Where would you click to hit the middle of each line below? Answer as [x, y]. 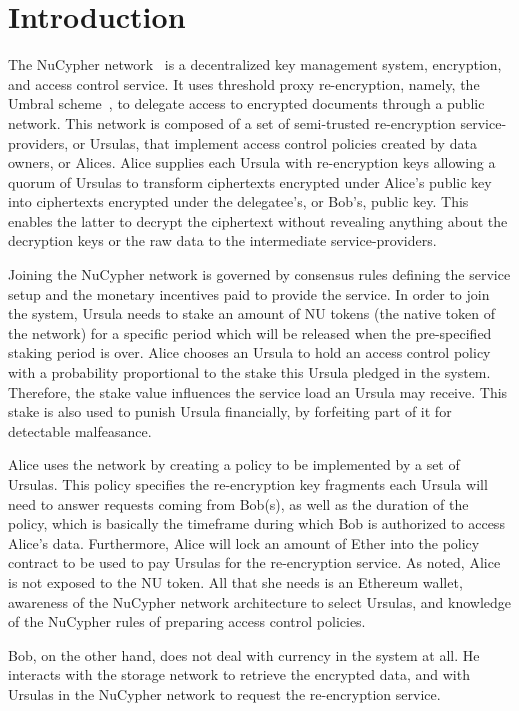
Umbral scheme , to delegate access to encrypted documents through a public [246, 103]
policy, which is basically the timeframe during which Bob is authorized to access [256, 523]
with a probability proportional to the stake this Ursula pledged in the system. [249, 372]
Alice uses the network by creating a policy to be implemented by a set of [234, 464]
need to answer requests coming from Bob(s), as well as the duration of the [238, 503]
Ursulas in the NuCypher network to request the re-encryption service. [224, 693]
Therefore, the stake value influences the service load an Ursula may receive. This [258, 391]
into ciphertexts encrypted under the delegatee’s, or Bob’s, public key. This [238, 201]
